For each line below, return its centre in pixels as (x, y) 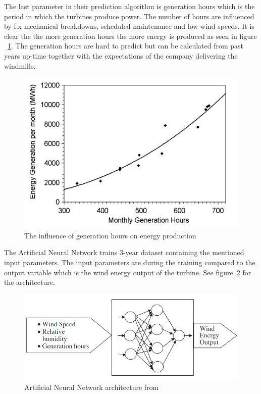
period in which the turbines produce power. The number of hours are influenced (129, 16)
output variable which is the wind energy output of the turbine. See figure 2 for (128, 272)
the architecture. (30, 282)
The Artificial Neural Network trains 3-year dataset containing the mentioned (124, 252)
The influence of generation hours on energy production (110, 235)
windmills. (20, 65)
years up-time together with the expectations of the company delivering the (121, 55)
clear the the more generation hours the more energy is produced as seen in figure (130, 36)
